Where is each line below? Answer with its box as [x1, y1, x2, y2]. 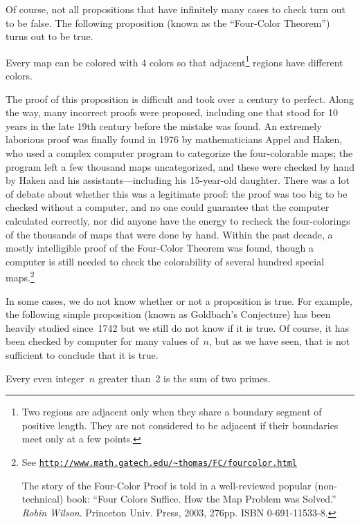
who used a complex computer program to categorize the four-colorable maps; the [6, 146, 353, 160]
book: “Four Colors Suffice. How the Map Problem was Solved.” [66, 492, 336, 506]
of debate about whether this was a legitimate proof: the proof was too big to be [6, 186, 348, 200]
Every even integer [6, 371, 84, 385]
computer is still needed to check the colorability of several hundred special [6, 254, 325, 268]
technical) [21, 492, 64, 506]
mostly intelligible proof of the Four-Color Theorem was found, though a [6, 241, 314, 255]
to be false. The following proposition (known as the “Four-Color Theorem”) [6, 15, 330, 30]
